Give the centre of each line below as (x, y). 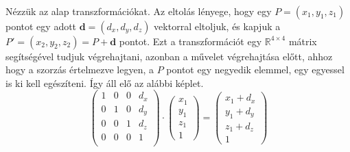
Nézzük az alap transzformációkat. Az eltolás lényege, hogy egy (139, 11)
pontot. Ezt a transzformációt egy (190, 41)
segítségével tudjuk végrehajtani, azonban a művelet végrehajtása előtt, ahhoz (169, 56)
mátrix (303, 41)
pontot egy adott (41, 26)
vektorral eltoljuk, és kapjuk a (217, 26)
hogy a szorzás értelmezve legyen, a (80, 69)
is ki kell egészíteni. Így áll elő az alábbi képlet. (105, 83)
